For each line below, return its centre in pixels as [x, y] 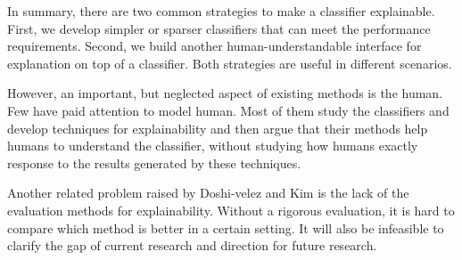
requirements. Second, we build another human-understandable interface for [214, 46]
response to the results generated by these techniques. [154, 162]
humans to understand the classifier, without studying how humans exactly [213, 146]
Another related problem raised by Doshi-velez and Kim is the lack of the [208, 193]
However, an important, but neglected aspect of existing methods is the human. [225, 93]
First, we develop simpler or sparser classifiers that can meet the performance [219, 28]
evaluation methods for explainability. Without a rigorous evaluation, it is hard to [231, 210]
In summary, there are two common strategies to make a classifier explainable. [221, 11]
